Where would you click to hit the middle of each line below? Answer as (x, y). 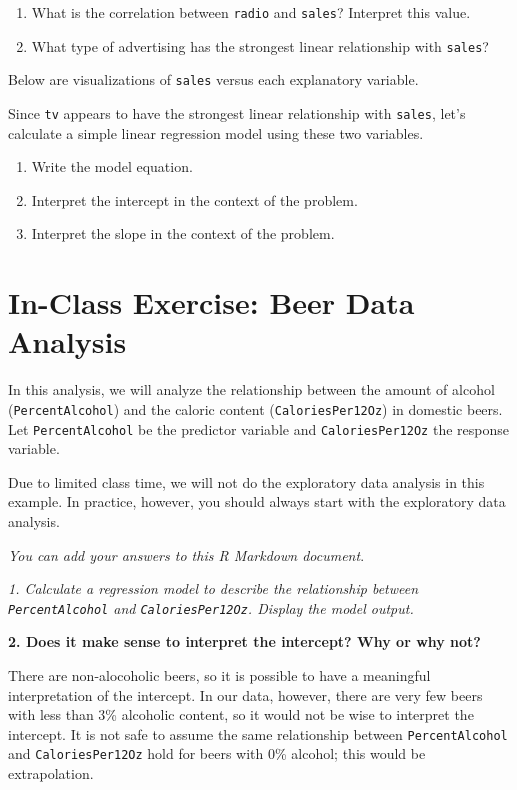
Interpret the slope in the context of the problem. (183, 233)
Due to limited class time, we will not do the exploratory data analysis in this (246, 481)
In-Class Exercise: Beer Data (211, 302)
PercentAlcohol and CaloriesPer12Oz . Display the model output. (211, 607)
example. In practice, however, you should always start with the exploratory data (257, 501)
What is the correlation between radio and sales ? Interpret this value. (251, 12)
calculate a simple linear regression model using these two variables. (216, 132)
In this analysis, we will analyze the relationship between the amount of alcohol (251, 389)
